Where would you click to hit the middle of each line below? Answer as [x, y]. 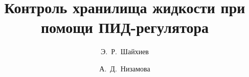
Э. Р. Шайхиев [125, 51]
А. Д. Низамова [125, 68]
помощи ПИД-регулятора [125, 27]
